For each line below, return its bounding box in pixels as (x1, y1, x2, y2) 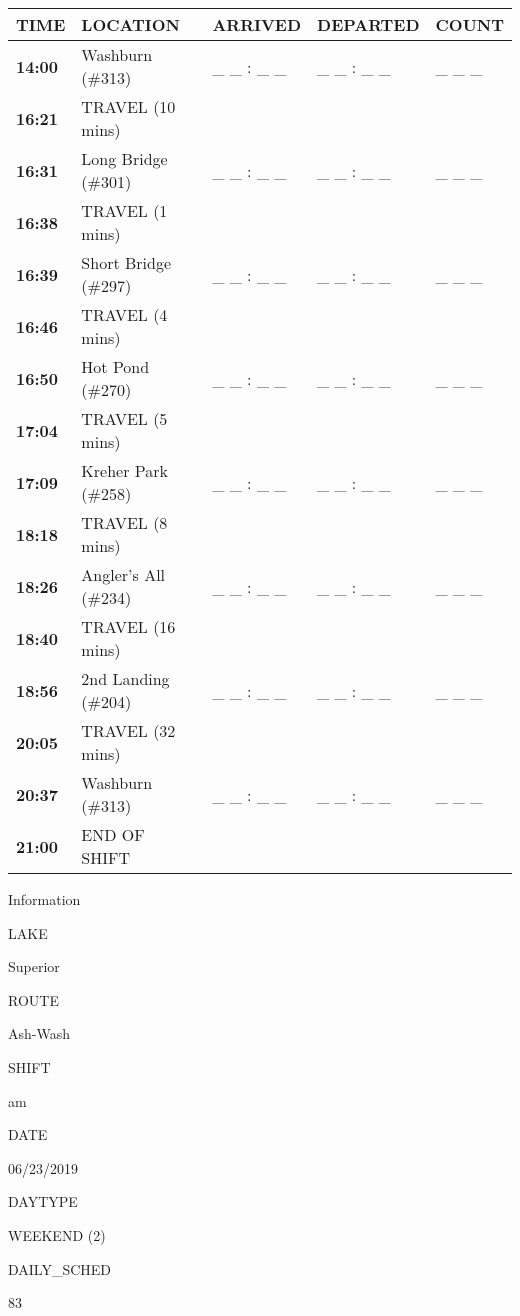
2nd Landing (81, 667, 170, 690)
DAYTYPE (8, 1191, 78, 1212)
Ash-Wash (8, 1023, 70, 1044)
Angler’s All (81, 563, 166, 586)
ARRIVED (212, 13, 302, 36)
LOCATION (81, 13, 180, 36)
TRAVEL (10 (81, 95, 176, 118)
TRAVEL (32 (81, 719, 176, 742)
